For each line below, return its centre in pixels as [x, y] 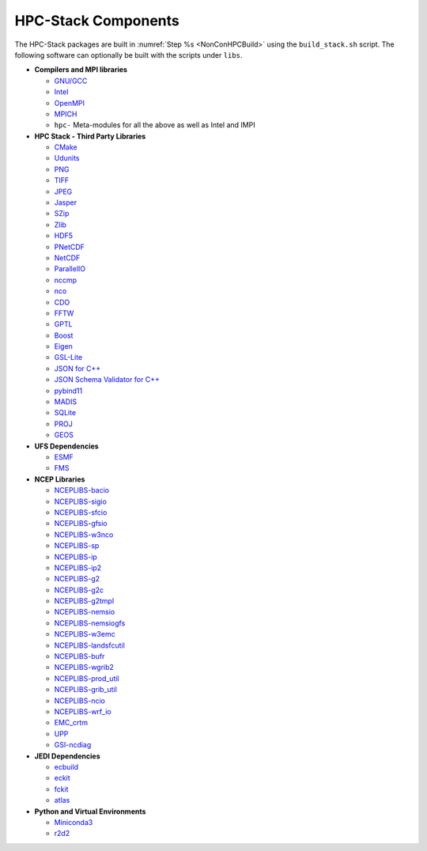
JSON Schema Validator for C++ [107, 380]
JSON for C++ [77, 369]
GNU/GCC [71, 81]
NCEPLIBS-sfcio [81, 512]
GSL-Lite [68, 357]
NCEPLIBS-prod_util [87, 678]
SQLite [65, 413]
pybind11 [68, 391]
